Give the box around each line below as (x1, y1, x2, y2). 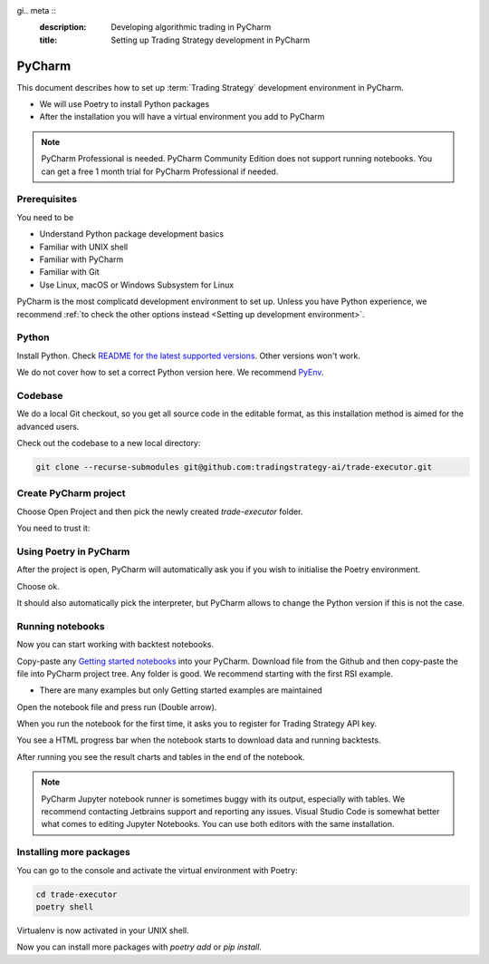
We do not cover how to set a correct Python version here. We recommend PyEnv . (16, 367, 324, 378)
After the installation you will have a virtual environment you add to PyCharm (39, 112, 325, 122)
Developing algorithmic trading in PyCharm (110, 22, 272, 33)
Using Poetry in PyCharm (16, 545, 130, 558)
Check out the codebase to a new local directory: (16, 437, 201, 448)
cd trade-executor (35, 889, 118, 900)
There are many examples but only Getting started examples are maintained (39, 685, 323, 696)
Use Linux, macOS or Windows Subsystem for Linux (39, 279, 235, 290)
